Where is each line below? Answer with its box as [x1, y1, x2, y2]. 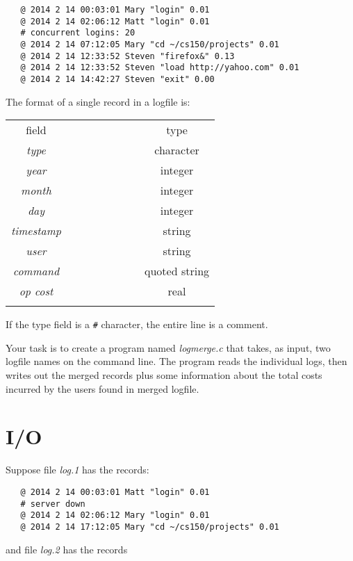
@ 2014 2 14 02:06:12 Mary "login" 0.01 [20, 510, 210, 521]
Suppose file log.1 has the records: [6, 462, 149, 477]
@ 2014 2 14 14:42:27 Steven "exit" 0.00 [20, 74, 215, 84]
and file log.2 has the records [6, 542, 128, 556]
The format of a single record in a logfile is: [6, 94, 190, 108]
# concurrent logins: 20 [20, 28, 136, 38]
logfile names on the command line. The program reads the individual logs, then [6, 354, 347, 368]
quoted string [144, 263, 210, 279]
